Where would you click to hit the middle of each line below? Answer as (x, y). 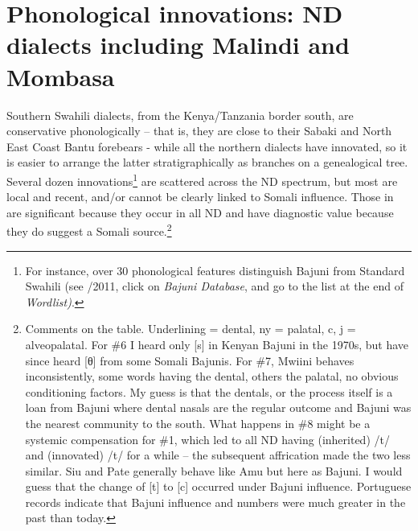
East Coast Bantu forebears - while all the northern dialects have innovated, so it (207, 146)
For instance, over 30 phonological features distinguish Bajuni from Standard (215, 270)
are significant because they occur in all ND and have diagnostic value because (200, 212)
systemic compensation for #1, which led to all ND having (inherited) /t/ (207, 439)
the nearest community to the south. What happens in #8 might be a (198, 423)
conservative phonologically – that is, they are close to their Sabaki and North (199, 131)
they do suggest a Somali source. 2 (89, 230)
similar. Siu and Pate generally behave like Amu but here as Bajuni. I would (214, 470)
